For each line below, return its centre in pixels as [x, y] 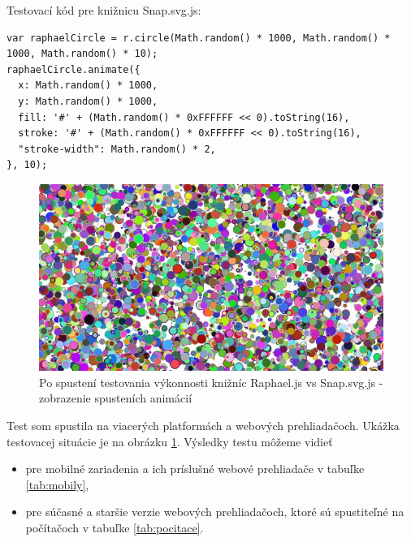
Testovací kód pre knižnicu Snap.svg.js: [104, 10]
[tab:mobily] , [57, 484]
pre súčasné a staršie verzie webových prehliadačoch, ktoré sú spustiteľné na [215, 512]
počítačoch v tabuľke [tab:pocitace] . [115, 528]
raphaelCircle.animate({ [74, 69]
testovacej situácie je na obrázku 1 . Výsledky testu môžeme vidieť [170, 441]
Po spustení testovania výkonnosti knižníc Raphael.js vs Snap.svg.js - [211, 382]
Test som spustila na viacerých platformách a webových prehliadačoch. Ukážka [203, 426]
